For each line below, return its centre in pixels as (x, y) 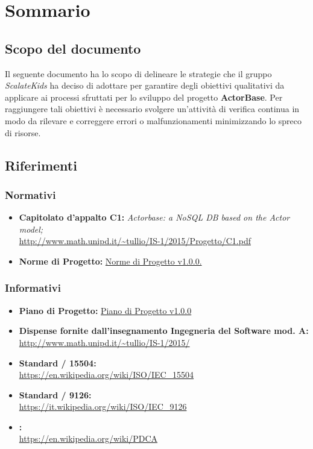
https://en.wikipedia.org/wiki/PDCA (88, 438)
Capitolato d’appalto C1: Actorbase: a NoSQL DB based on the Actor (154, 217)
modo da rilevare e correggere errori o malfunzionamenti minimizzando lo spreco (153, 120)
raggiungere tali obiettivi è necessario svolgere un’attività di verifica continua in (152, 109)
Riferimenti (41, 165)
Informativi (33, 288)
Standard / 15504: (58, 363)
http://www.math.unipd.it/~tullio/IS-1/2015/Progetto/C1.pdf (135, 241)
